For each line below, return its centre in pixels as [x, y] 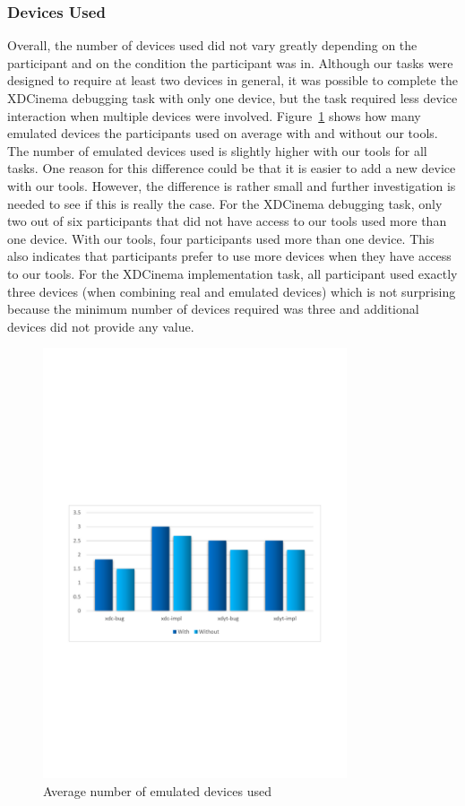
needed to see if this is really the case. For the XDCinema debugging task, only [225, 203]
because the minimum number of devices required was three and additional [213, 309]
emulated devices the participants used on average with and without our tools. [223, 133]
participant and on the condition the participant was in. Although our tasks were [230, 62]
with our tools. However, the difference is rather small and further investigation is [232, 185]
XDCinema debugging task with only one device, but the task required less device [232, 98]
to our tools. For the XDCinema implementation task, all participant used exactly [232, 273]
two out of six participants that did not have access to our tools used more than [227, 221]
